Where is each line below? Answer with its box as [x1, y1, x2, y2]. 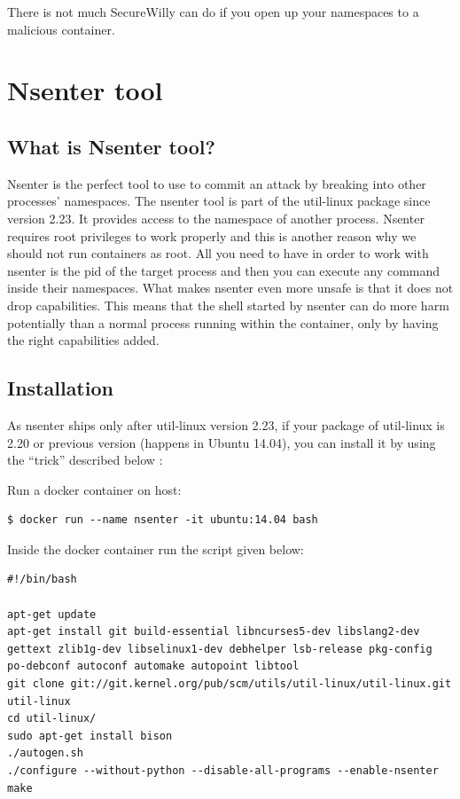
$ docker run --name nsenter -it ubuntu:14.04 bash [7, 513, 318, 527]
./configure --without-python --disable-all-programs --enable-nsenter [7, 764, 439, 777]
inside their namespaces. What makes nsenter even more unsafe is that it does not [7, 278, 454, 297]
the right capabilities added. [7, 331, 160, 349]
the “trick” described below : [7, 450, 163, 469]
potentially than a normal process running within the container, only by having [7, 313, 439, 332]
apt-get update [7, 607, 97, 621]
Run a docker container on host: [7, 480, 182, 498]
